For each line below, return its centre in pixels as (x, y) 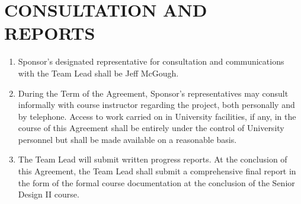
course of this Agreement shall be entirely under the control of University (151, 128)
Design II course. (49, 194)
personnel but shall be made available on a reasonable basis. (127, 139)
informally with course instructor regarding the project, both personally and (156, 105)
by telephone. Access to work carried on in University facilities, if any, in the (157, 116)
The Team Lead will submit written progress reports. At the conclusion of (153, 159)
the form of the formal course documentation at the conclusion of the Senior (156, 182)
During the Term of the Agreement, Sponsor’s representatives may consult (153, 93)
